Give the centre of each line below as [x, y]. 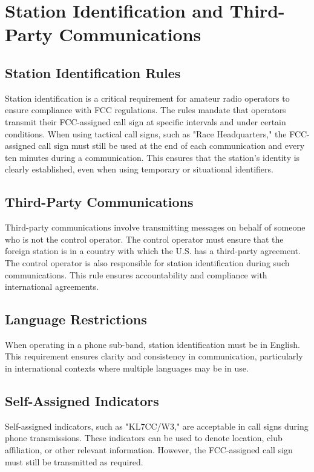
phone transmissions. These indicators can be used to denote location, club [144, 438]
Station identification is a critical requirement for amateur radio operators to [147, 98]
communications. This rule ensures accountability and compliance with [136, 274]
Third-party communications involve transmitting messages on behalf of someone [155, 227]
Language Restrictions [76, 319]
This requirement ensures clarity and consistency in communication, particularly [154, 356]
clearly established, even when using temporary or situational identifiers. [139, 169]
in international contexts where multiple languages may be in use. [127, 368]
